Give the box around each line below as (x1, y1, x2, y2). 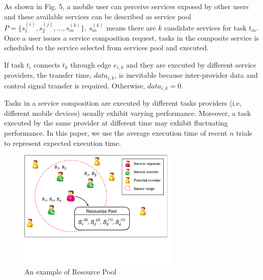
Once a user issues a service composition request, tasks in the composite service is (4, 32, 259, 43)
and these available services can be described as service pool (4, 11, 191, 21)
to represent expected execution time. (4, 137, 121, 148)
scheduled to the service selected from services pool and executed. (4, 42, 209, 53)
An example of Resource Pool (24, 266, 116, 277)
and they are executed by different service (126, 59, 256, 70)
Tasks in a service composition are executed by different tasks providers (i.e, (4, 98, 242, 108)
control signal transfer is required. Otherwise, (4, 80, 145, 90)
